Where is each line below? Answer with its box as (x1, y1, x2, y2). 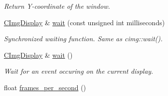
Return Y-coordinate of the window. (4, 1, 110, 11)
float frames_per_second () (4, 82, 86, 92)
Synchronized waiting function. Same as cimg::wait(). (4, 33, 163, 44)
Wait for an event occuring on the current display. (4, 66, 153, 76)
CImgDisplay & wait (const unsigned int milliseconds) (4, 17, 165, 27)
